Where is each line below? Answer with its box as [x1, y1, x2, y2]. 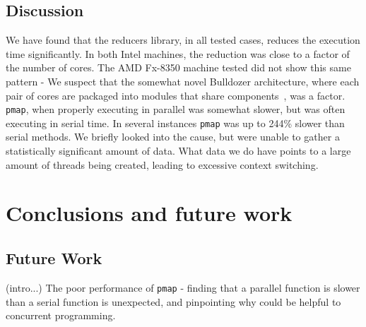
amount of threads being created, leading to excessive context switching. [6, 157, 319, 172]
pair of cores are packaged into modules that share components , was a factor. [6, 88, 346, 102]
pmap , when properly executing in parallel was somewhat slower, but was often [6, 102, 346, 117]
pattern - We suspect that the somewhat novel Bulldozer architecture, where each [6, 73, 360, 88]
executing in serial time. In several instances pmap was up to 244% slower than [6, 115, 345, 130]
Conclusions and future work [6, 198, 293, 227]
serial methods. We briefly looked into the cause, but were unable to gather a [6, 129, 340, 144]
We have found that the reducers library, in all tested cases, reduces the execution [6, 32, 360, 47]
